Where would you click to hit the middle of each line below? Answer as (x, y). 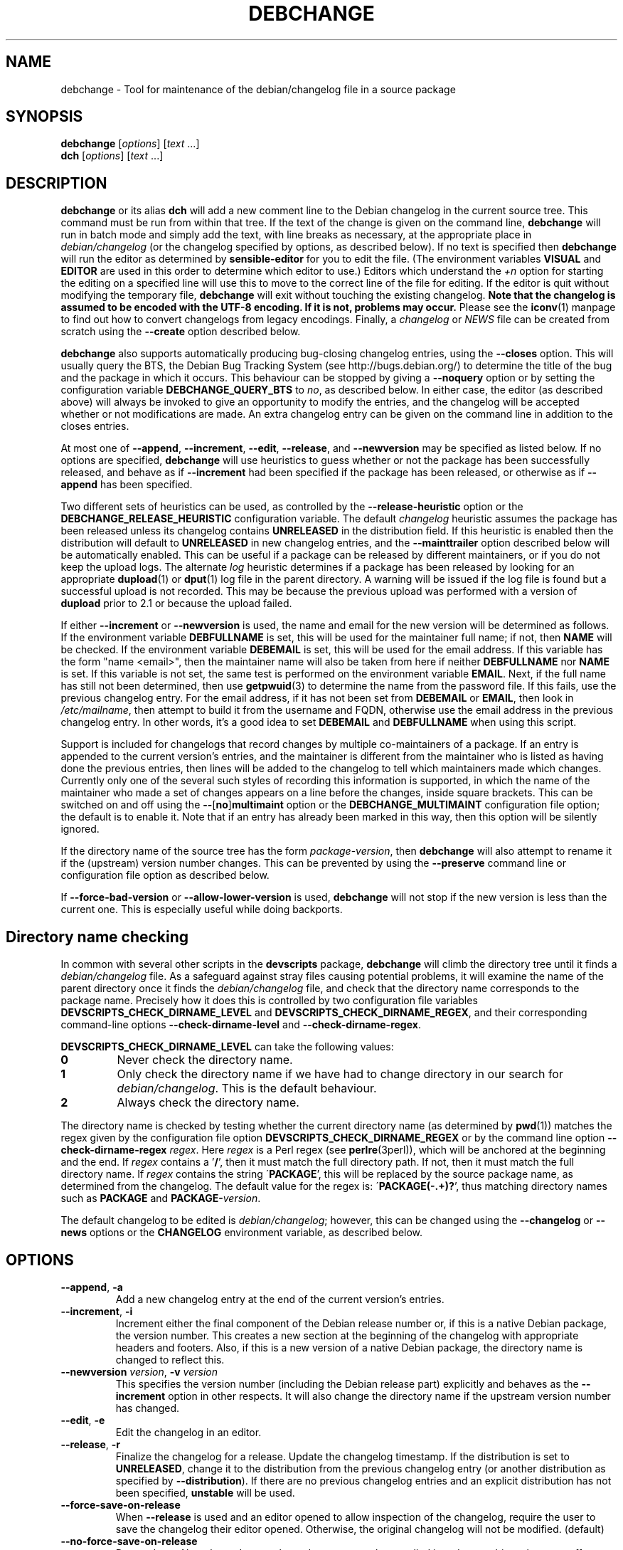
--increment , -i (97, 1311)
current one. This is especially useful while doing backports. (202, 910)
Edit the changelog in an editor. (188, 1432)
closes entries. (95, 426)
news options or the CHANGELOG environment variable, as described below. (242, 1233)
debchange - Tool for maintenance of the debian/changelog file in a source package (258, 89)
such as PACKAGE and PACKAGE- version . (161, 1198)
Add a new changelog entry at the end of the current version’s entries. (280, 1299)
